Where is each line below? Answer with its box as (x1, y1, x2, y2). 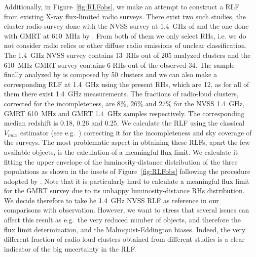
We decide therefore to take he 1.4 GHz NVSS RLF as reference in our (4, 195, 219, 205)
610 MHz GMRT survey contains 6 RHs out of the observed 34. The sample (4, 59, 235, 70)
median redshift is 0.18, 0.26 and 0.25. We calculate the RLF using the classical (4, 118, 245, 128)
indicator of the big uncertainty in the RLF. (4, 243, 137, 254)
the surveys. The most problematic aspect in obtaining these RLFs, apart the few (4, 137, 250, 147)
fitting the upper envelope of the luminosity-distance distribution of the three (4, 156, 238, 167)
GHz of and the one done (172, 21, 249, 31)
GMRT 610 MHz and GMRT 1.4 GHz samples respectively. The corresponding (4, 108, 245, 118)
